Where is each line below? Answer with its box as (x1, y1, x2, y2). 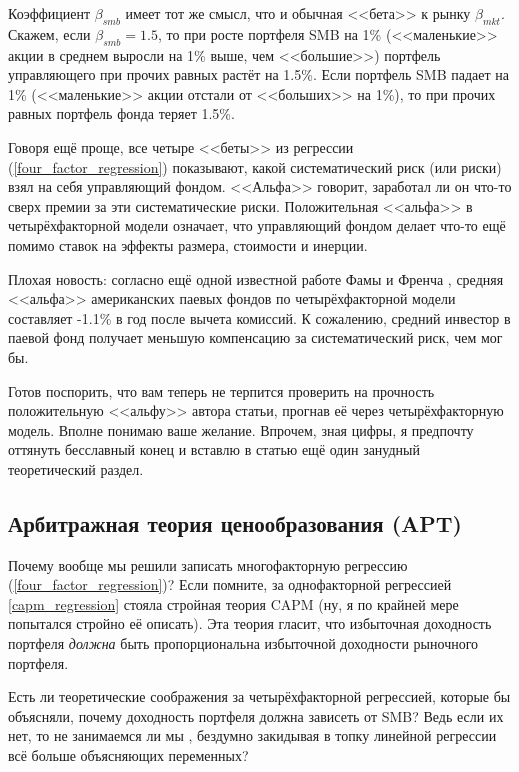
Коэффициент (8, 3, 91, 23)
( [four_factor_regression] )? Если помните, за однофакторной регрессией (8, 574, 452, 595)
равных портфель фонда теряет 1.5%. (8, 103, 235, 124)
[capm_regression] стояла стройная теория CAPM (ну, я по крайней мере (8, 593, 459, 614)
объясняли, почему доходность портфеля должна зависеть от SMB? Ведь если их (8, 705, 504, 726)
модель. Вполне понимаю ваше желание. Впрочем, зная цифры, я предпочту (8, 419, 474, 440)
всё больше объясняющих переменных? (8, 745, 249, 766)
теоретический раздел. (8, 458, 144, 479)
